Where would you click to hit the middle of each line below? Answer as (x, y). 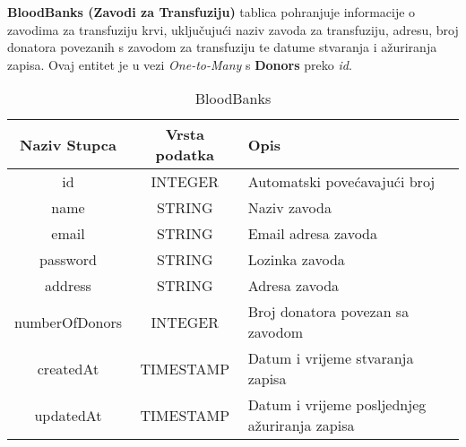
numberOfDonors (68, 322)
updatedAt (68, 415)
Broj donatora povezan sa (328, 312)
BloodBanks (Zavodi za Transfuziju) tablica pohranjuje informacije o (211, 12)
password (68, 260)
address (68, 286)
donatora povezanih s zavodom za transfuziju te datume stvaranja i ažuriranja (222, 47)
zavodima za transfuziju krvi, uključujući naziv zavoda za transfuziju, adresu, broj (233, 29)
